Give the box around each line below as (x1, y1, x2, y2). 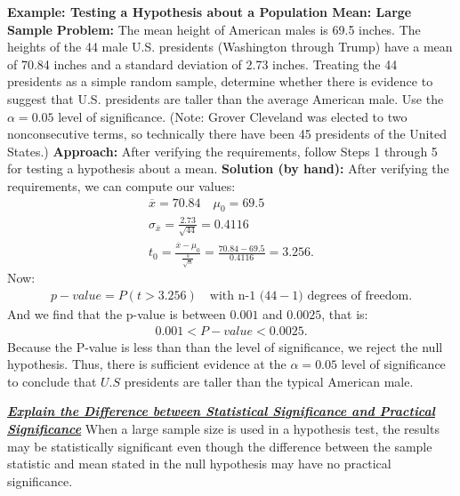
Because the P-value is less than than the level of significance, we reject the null (7, 337, 443, 356)
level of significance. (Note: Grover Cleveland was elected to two (58, 107, 408, 125)
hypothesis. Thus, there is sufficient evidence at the (7, 355, 286, 373)
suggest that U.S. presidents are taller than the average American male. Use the (7, 89, 444, 108)
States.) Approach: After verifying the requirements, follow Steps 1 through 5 (7, 141, 438, 160)
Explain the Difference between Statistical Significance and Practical (7, 402, 435, 420)
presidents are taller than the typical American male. (124, 372, 414, 390)
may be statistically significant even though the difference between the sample (7, 436, 432, 455)
